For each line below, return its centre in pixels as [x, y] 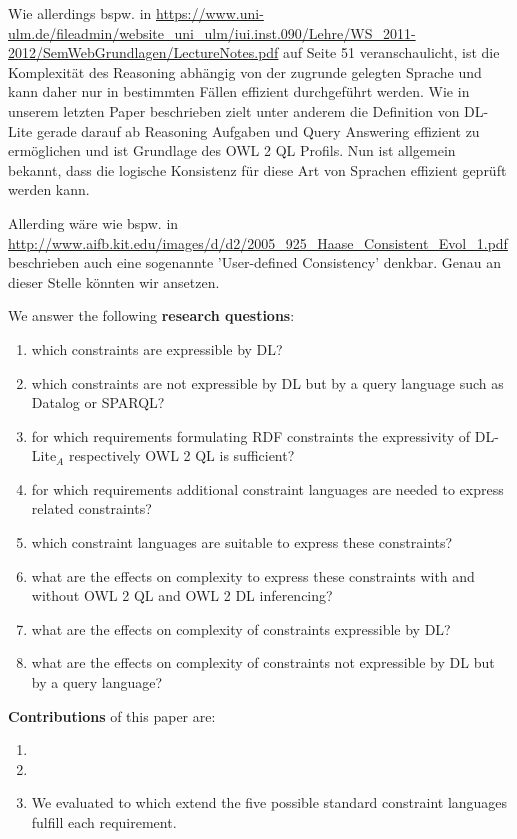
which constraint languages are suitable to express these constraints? [242, 542]
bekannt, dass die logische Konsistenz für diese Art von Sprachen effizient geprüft [257, 169]
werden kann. [49, 189]
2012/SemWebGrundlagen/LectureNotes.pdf [143, 52]
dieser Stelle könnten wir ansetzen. [114, 281]
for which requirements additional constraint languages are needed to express [267, 488]
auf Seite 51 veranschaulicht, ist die [391, 52]
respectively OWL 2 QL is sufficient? [181, 455]
